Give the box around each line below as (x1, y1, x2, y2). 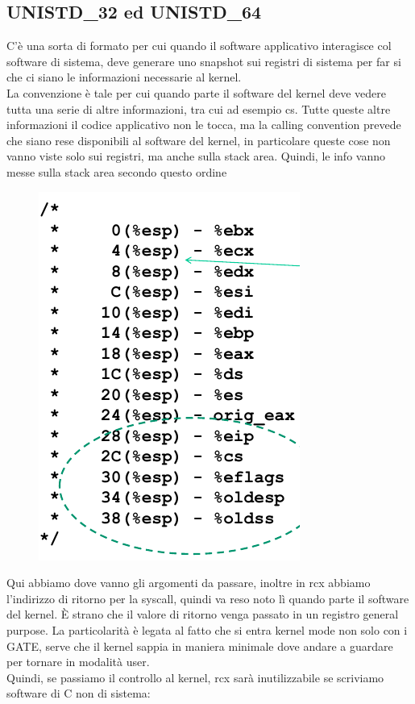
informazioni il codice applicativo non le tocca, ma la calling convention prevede (6, 116, 401, 133)
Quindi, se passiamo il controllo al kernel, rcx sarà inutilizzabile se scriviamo (6, 669, 384, 685)
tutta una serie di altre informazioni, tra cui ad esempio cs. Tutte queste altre (6, 100, 391, 117)
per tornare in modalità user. (6, 653, 150, 670)
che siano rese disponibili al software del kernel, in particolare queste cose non (6, 131, 391, 148)
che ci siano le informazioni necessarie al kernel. (6, 69, 242, 85)
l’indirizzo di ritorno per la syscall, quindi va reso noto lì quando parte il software (6, 589, 409, 606)
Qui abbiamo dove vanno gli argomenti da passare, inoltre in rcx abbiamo (6, 574, 371, 591)
